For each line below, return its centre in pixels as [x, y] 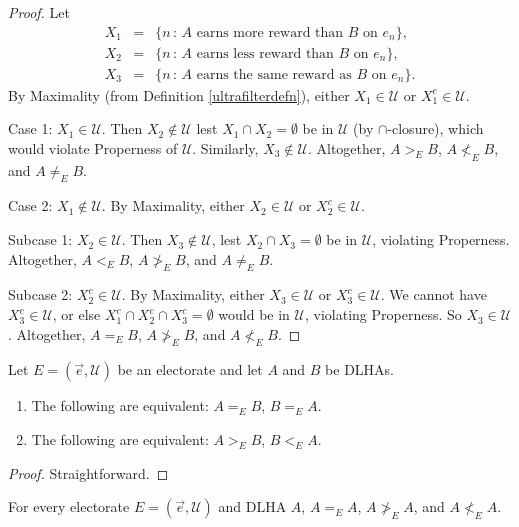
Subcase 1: [40, 239]
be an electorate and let [190, 369]
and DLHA [252, 506]
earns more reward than [270, 32]
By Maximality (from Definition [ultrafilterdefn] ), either [179, 94]
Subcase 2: [40, 294]
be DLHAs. [360, 369]
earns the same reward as [274, 74]
